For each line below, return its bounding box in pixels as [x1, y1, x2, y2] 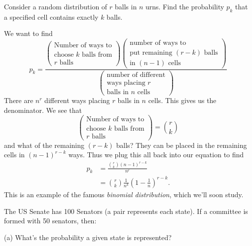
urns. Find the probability [145, 1, 224, 11]
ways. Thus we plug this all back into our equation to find [68, 149, 244, 160]
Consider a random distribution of [4, 1, 108, 11]
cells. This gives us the [148, 95, 216, 105]
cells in [4, 149, 25, 160]
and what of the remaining [4, 140, 85, 150]
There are [4, 95, 34, 105]
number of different [107, 71, 166, 79]
